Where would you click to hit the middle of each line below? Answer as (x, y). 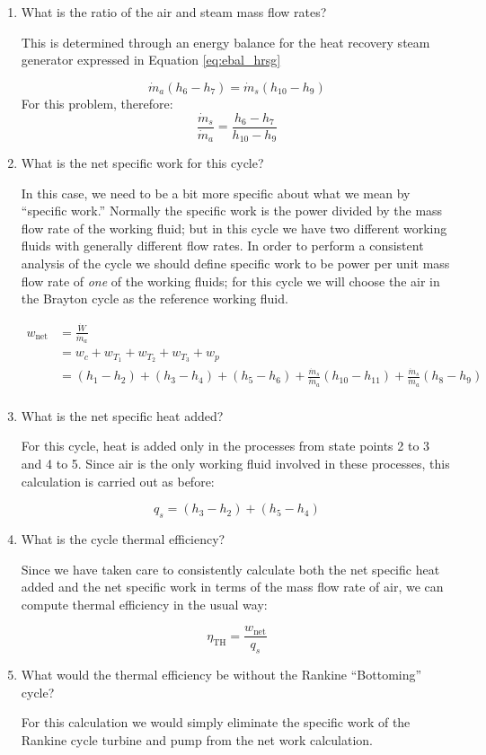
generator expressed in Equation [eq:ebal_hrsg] (151, 60)
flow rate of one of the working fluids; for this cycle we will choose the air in (230, 281)
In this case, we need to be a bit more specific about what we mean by (216, 193)
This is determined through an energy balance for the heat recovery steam (225, 42)
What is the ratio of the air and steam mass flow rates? (174, 12)
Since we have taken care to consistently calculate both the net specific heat (230, 569)
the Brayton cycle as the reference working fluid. (155, 298)
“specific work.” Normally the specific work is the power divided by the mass (232, 211)
